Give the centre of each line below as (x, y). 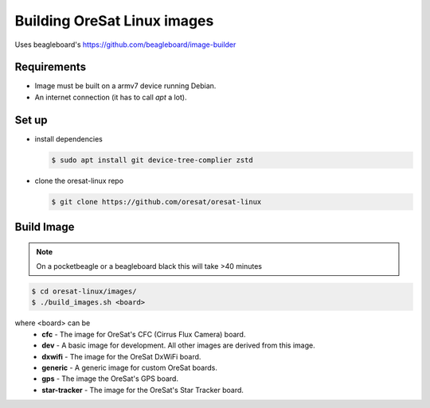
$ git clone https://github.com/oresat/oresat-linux (156, 202)
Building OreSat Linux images (114, 21)
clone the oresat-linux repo (79, 181)
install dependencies (68, 138)
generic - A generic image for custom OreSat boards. (130, 368)
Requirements (51, 67)
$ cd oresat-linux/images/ (84, 291)
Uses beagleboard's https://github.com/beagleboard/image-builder (125, 45)
